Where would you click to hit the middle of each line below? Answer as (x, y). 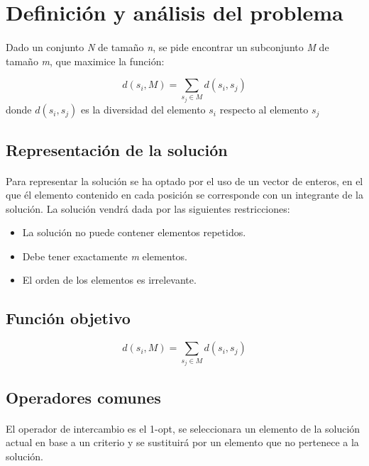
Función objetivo (68, 318)
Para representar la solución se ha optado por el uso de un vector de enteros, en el (184, 181)
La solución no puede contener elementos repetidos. (134, 232)
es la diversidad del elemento (143, 110)
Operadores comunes (83, 397)
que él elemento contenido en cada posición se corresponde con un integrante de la (184, 195)
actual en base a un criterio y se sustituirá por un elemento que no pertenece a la (182, 442)
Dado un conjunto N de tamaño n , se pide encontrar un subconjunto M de (167, 46)
